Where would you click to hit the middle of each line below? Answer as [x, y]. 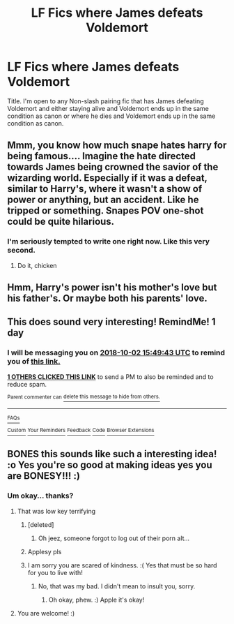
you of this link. [34, 362]
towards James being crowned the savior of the [113, 167]
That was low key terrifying [56, 511]
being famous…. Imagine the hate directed [102, 156]
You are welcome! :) [46, 613]
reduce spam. [27, 384]
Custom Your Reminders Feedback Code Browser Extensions [81, 431]
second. [22, 251]
